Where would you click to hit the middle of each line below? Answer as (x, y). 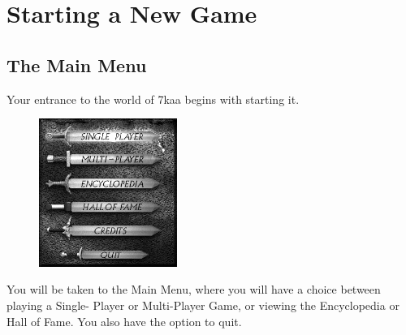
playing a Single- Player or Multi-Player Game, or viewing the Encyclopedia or (203, 305)
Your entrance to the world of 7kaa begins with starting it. (153, 99)
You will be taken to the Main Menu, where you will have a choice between (194, 289)
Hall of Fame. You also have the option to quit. (124, 321)
